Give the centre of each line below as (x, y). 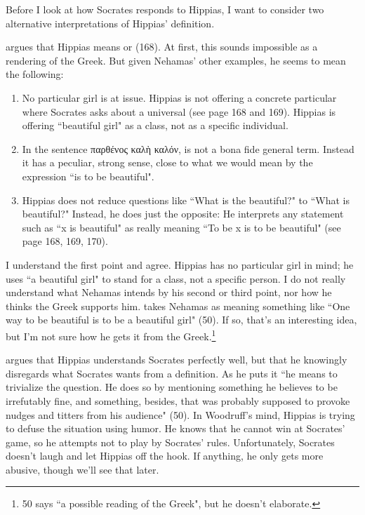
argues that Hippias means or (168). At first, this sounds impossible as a (162, 47)
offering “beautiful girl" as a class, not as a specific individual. (155, 125)
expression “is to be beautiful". (88, 176)
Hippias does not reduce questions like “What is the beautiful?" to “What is (186, 200)
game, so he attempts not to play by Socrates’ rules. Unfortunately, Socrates (170, 442)
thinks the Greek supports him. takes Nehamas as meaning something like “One (178, 306)
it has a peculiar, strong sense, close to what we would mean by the (167, 162)
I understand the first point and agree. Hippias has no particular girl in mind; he (180, 264)
